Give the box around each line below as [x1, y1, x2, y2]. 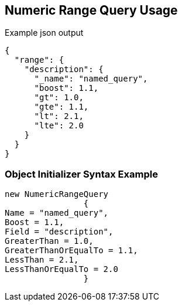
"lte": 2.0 [34, 121, 84, 131]
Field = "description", [5, 227, 114, 237]
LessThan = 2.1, [5, 255, 79, 265]
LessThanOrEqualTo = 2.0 [5, 264, 118, 274]
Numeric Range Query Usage [5, 3, 178, 18]
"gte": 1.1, [34, 102, 89, 112]
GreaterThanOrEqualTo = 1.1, [5, 246, 138, 256]
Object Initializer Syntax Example [5, 168, 158, 180]
